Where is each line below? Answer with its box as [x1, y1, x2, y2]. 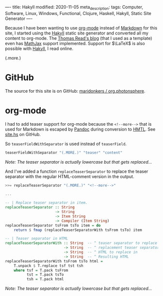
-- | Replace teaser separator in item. [5, 200, 88, 205]
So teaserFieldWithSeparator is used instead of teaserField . [5, 141, 127, 147]
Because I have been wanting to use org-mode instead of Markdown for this [5, 25, 158, 31]
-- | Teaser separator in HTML [5, 236, 68, 241]
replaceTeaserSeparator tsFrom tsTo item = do [5, 223, 101, 228]
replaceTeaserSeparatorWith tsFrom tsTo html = [5, 259, 103, 263]
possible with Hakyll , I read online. [5, 46, 74, 51]
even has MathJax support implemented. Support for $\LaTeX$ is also [5, 40, 145, 46]
